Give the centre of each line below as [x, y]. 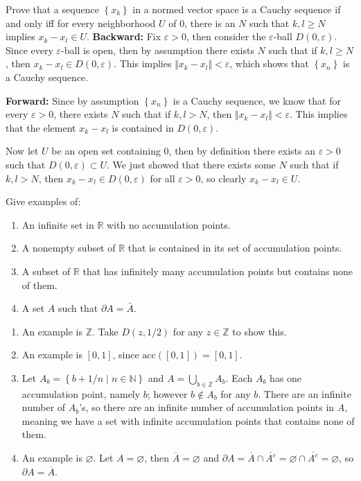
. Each [239, 377]
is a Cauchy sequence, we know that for [257, 100]
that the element [41, 127]
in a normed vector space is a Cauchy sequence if [237, 9]
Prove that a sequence [52, 9]
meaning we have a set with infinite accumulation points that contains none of [188, 420]
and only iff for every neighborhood [81, 23]
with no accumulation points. [169, 224]
